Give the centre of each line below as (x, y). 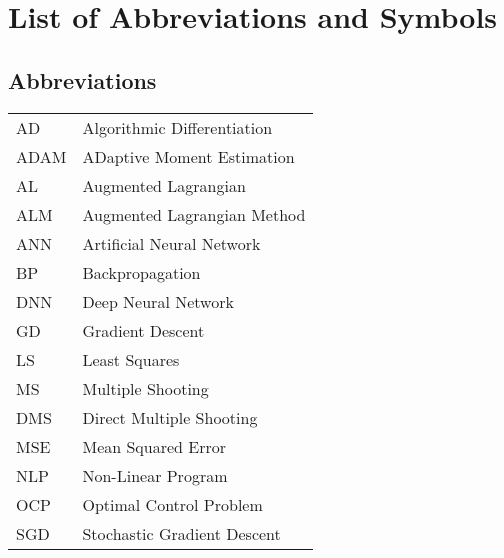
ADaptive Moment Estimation (188, 156)
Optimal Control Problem (172, 504)
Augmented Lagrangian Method (194, 214)
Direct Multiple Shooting (170, 417)
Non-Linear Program (155, 475)
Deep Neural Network (158, 301)
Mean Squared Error (154, 446)
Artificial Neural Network (171, 243)
